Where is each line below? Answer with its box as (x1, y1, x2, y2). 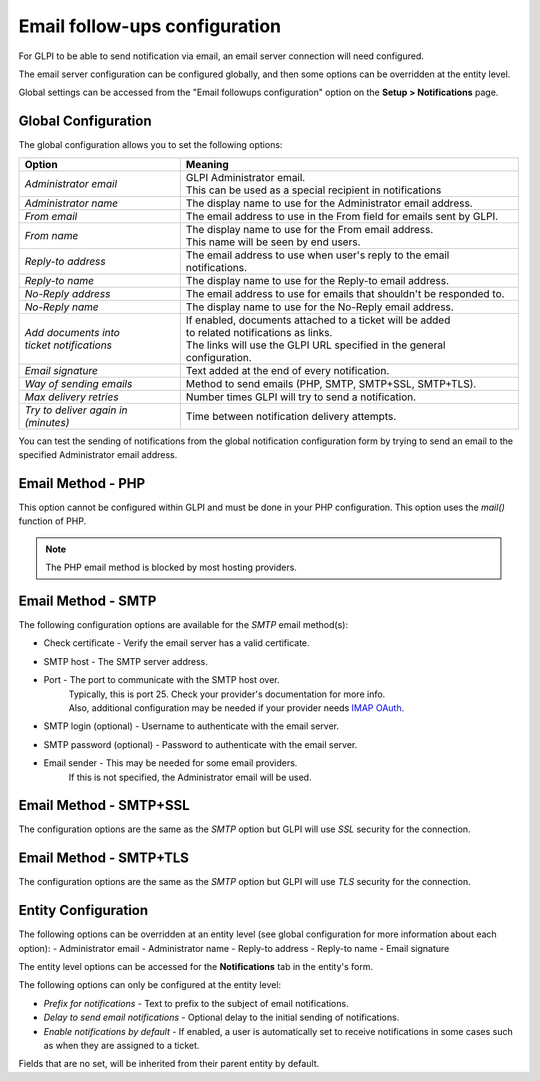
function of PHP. (18, 515, 87, 527)
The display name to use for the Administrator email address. (185, 196, 474, 210)
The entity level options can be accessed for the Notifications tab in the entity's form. (18, 961, 374, 973)
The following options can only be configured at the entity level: (18, 979, 282, 991)
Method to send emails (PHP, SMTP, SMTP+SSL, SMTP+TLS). (185, 376, 477, 390)
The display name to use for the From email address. (185, 222, 434, 236)
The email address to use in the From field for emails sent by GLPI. (185, 209, 499, 223)
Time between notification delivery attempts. (185, 409, 397, 423)
